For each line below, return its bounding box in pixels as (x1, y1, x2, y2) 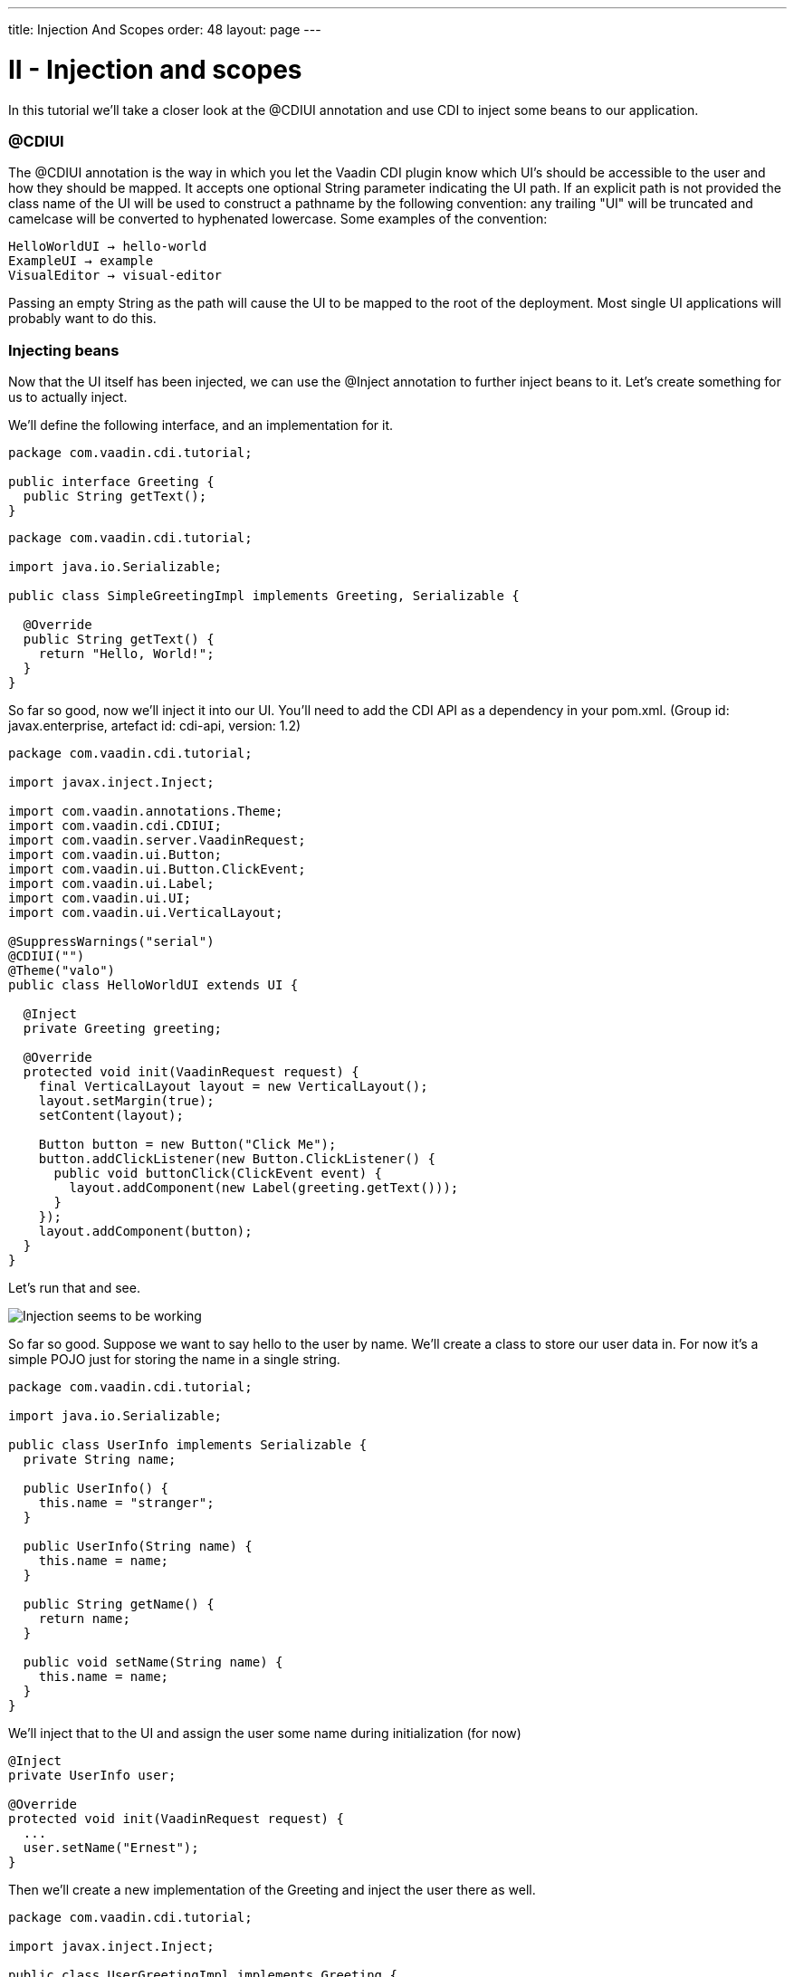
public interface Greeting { (8, 474, 215, 489)
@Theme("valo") (8, 963, 116, 978)
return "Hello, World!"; (38, 646, 215, 661)
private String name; (23, 1452, 177, 1466)
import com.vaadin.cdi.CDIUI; (8, 818, 223, 833)
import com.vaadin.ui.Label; (8, 876, 215, 891)
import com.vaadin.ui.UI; (8, 891, 192, 905)
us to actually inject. (8, 389, 128, 405)
